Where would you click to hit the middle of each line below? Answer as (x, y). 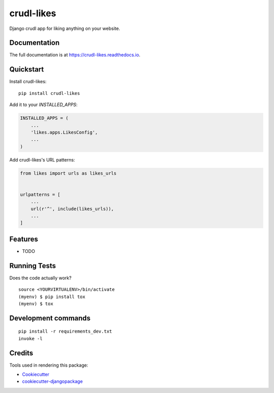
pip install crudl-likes (49, 93)
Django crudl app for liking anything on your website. (65, 28)
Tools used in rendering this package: (49, 365)
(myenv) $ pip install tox (52, 297)
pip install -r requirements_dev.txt (65, 332)
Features (24, 239)
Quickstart (27, 69)
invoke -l (30, 338)
